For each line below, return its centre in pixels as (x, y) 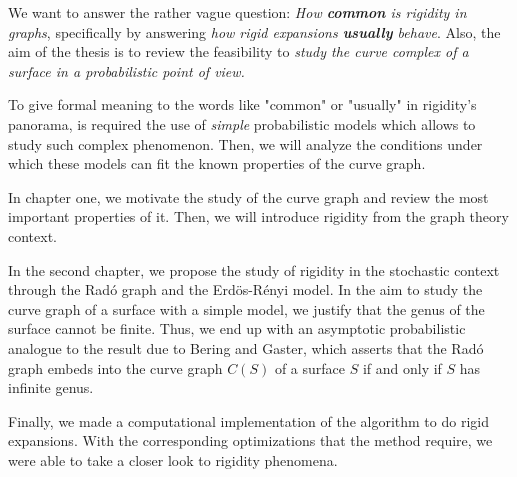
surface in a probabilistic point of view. (126, 70)
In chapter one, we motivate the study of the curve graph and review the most (248, 196)
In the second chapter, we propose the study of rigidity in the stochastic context (254, 269)
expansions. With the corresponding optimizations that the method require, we (250, 440)
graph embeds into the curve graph (115, 367)
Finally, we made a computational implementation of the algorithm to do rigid (248, 420)
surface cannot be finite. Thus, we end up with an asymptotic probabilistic (237, 328)
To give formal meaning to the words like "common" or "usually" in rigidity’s (242, 104)
